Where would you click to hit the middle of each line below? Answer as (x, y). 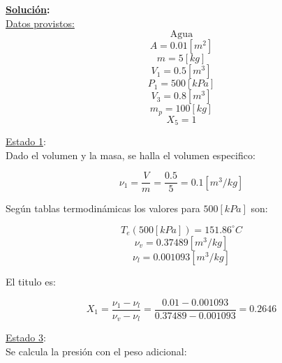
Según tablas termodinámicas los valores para (103, 208)
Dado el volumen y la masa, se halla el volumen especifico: (131, 155)
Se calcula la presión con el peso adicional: (96, 351)
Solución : (28, 9)
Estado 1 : (26, 141)
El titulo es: (31, 281)
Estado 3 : (26, 338)
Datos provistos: (40, 23)
